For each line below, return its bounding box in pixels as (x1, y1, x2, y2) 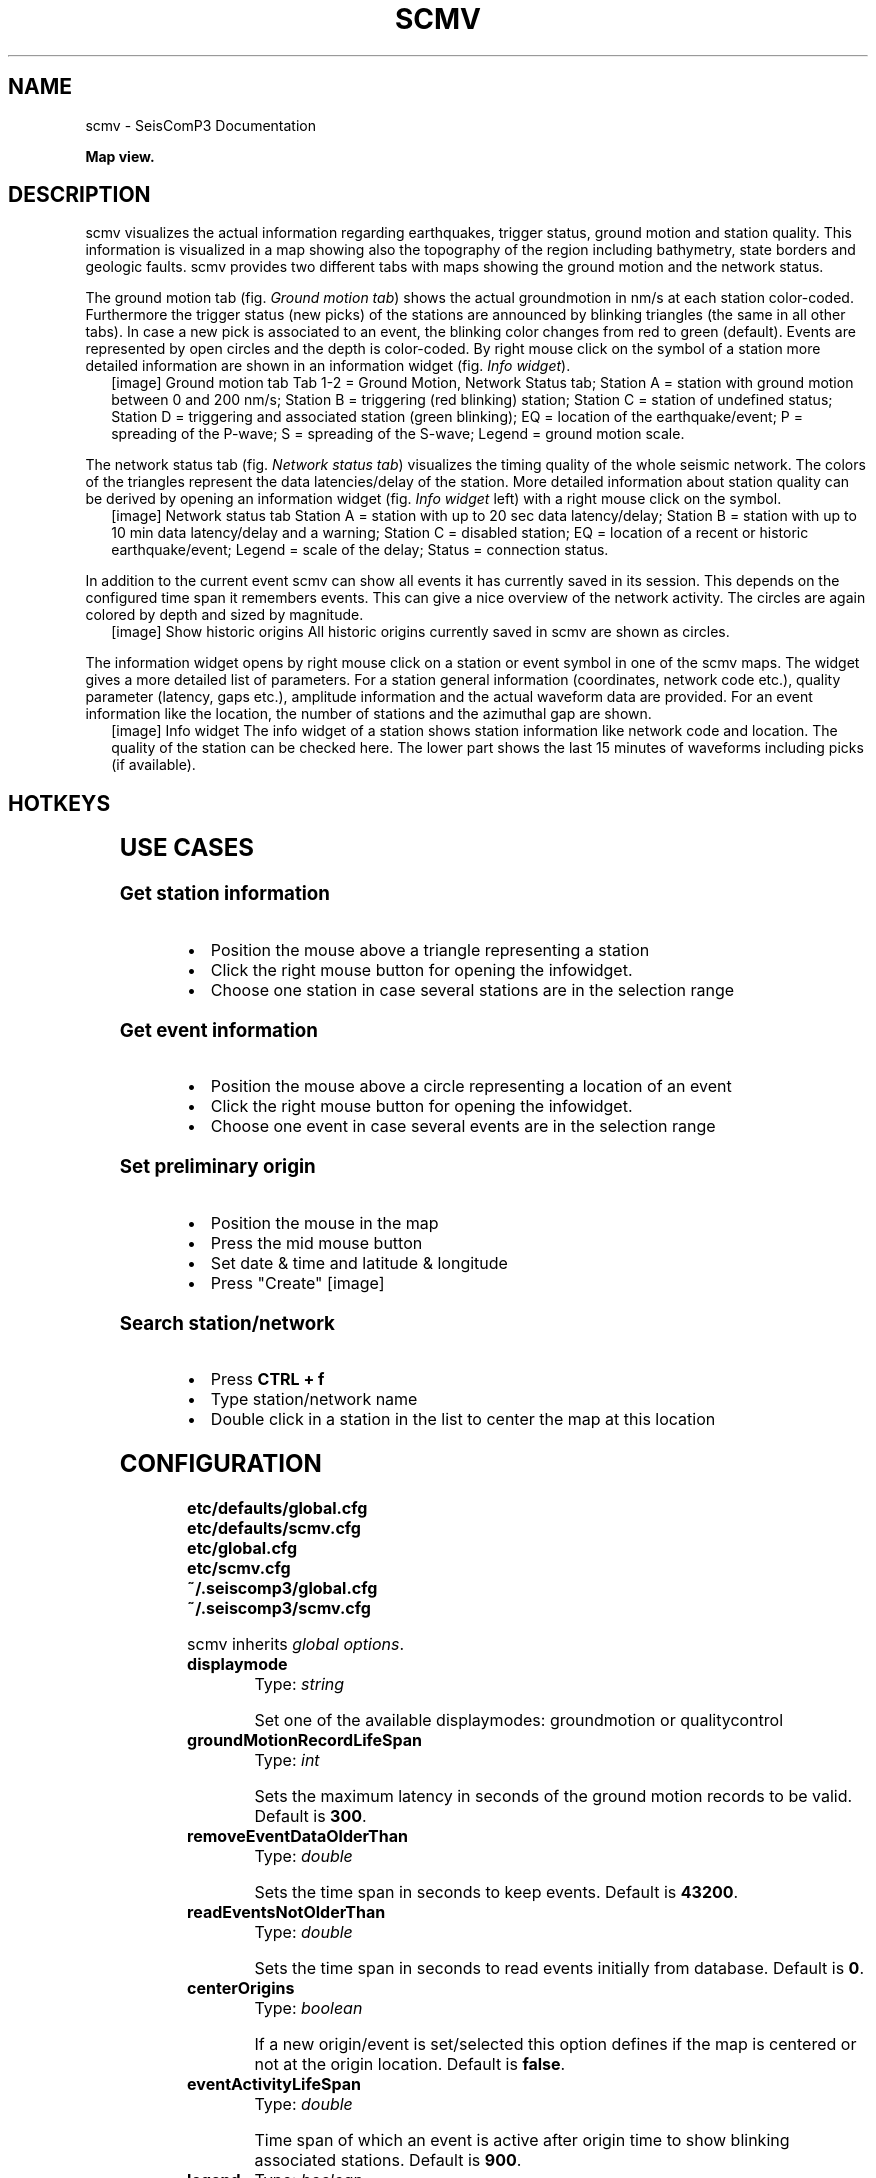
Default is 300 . (254, 1806, 367, 1827)
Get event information (119, 1018, 318, 1042)
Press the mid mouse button (210, 1232, 423, 1253)
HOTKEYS (8, 790, 111, 816)
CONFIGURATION (119, 1449, 322, 1479)
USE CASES (119, 833, 254, 863)
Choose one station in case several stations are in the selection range (210, 979, 735, 1000)
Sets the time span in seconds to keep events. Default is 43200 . (254, 1882, 739, 1903)
